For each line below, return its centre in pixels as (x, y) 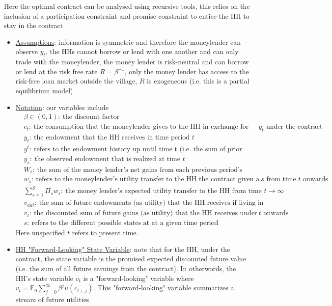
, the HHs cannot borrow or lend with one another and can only (142, 51)
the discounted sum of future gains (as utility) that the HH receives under (146, 213)
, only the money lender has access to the (187, 71)
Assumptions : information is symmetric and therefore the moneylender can (128, 42)
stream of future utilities (52, 299)
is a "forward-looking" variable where (138, 278)
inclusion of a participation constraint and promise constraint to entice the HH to (127, 15)
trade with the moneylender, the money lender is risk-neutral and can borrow (132, 62)
